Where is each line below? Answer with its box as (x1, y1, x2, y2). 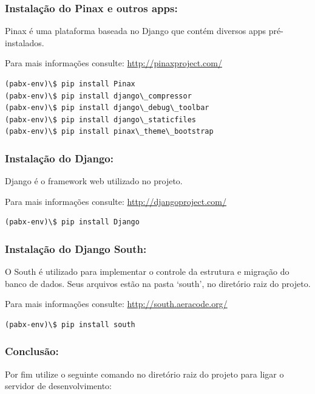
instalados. (5, 36, 44, 49)
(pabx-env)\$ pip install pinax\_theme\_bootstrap (5, 127, 214, 136)
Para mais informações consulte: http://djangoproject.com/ (5, 195, 226, 207)
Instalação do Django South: (5, 241, 147, 256)
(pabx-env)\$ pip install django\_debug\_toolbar (5, 103, 209, 112)
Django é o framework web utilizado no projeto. (5, 175, 183, 187)
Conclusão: (5, 344, 59, 359)
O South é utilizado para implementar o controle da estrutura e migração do (5, 265, 290, 278)
